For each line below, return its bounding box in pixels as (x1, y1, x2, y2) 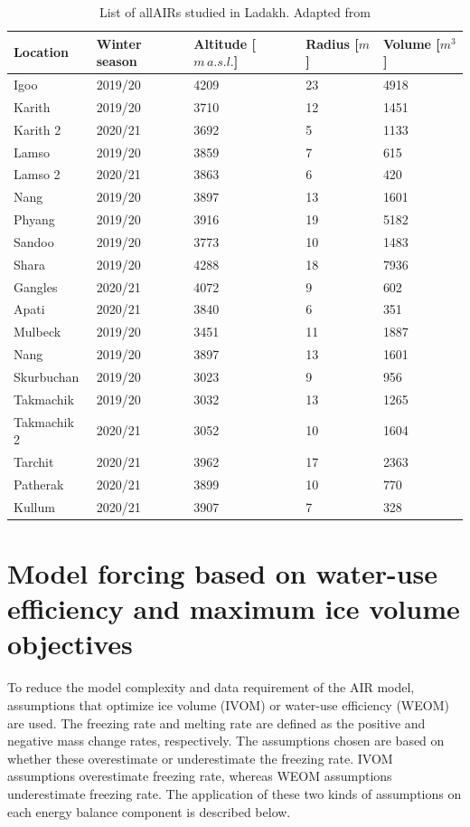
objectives (7, 625, 133, 662)
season (96, 52, 137, 71)
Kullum (14, 497, 55, 516)
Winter (96, 33, 142, 52)
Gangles (14, 277, 58, 296)
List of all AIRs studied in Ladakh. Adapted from (99, 3, 371, 21)
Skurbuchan (14, 367, 80, 385)
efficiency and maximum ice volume (7, 590, 460, 627)
